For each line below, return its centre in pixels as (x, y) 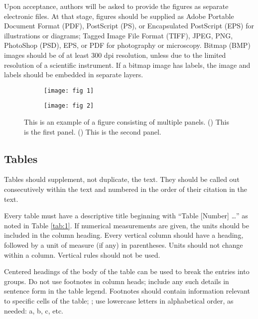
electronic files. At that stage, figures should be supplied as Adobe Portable (119, 16)
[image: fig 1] (69, 90)
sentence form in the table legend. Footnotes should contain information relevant (127, 291)
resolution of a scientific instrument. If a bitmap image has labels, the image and (127, 65)
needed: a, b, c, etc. (34, 310)
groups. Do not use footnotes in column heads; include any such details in (117, 281)
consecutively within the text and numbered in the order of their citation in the (126, 189)
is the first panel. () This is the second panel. (93, 131)
